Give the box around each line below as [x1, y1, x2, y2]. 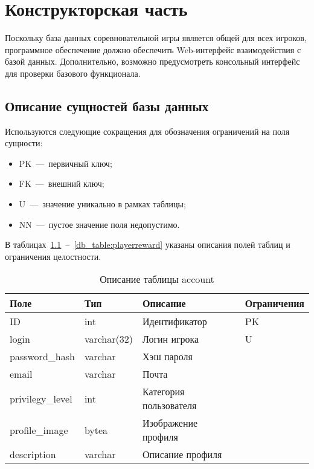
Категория [142, 384, 185, 399]
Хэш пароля [142, 349, 193, 364]
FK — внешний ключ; [19, 177, 104, 190]
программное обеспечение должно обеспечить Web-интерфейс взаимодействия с [5, 43, 301, 56]
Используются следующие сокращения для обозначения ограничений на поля [5, 125, 290, 137]
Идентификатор [142, 314, 207, 329]
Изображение [142, 416, 198, 430]
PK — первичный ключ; [19, 157, 112, 169]
